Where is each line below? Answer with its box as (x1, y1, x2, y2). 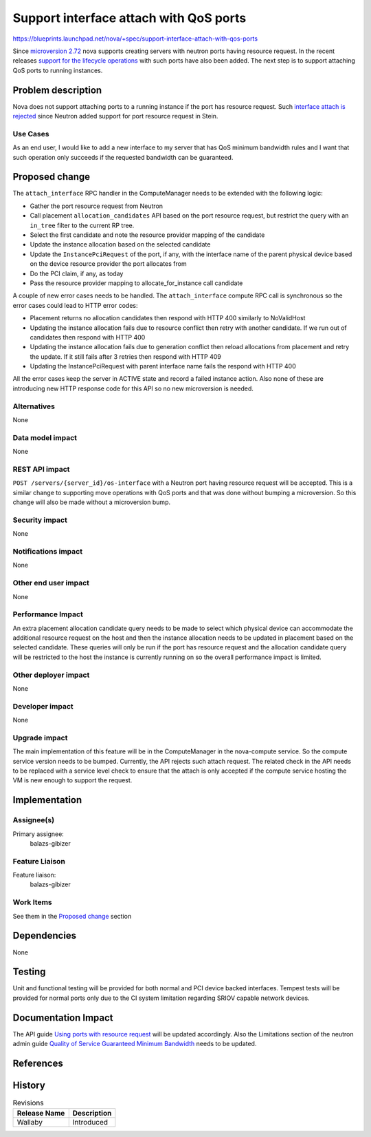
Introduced (72, 1118, 109, 1127)
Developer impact (12, 701, 74, 711)
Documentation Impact (12, 1012, 113, 1023)
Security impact (12, 515, 68, 525)
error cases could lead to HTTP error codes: (12, 301, 138, 309)
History (12, 1079, 46, 1091)
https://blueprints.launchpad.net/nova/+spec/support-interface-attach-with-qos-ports (12, 34, 258, 43)
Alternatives (12, 401, 55, 411)
